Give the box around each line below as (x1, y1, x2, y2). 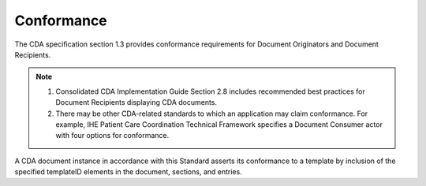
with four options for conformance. (55, 131, 170, 140)
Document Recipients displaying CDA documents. (55, 98, 217, 107)
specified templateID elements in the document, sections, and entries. (14, 167, 242, 177)
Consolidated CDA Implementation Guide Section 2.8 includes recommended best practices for (55, 87, 366, 96)
